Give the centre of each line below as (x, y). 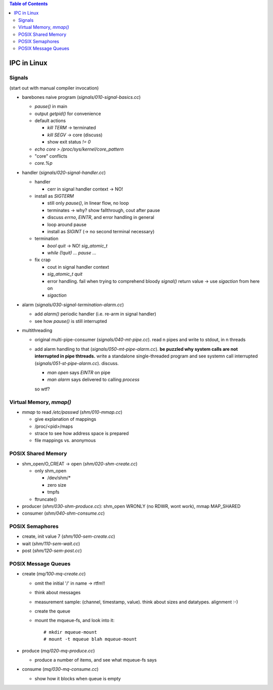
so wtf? (42, 389)
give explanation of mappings (65, 419)
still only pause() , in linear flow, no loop (88, 203)
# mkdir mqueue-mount (70, 632)
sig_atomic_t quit (65, 274)
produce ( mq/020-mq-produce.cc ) (58, 650)
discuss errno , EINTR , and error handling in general (101, 217)
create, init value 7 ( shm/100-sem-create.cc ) (69, 536)
